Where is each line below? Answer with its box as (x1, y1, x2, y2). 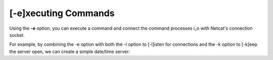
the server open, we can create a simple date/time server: (9, 48, 130, 54)
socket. (9, 32, 25, 38)
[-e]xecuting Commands (9, 8, 115, 19)
